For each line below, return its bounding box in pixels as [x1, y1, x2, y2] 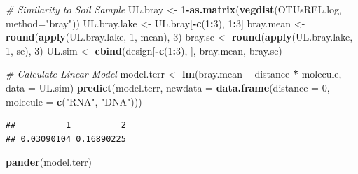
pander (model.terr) [6, 154, 92, 169]
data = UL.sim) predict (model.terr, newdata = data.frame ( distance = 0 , [6, 80, 330, 94]
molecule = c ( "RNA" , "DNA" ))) [6, 94, 142, 108]
